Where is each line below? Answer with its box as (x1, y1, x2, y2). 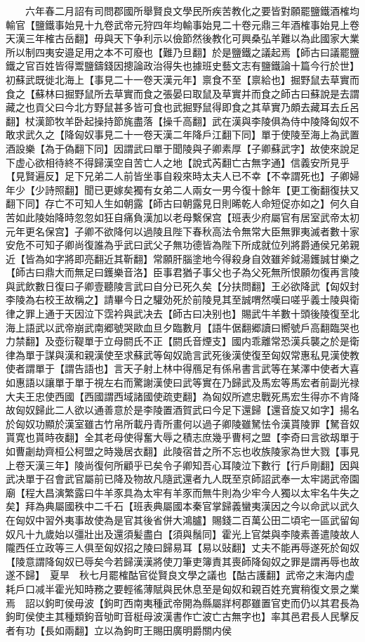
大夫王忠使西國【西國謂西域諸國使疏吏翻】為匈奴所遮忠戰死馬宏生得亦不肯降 (6, 388, 359, 403)
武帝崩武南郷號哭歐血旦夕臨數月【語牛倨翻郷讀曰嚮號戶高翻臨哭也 (54, 320, 359, 334)
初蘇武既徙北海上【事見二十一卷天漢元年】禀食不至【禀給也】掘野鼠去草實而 (6, 72, 359, 86)
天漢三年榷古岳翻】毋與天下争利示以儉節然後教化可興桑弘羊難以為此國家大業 (6, 31, 359, 46)
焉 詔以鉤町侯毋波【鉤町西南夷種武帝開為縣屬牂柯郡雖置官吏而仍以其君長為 (6, 595, 359, 610)
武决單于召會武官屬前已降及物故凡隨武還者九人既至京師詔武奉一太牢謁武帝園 (6, 471, 359, 486)
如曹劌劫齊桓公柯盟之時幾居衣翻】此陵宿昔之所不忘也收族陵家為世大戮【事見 (6, 444, 359, 458)
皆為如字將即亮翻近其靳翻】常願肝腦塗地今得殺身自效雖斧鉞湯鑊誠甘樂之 (25, 251, 359, 266)
